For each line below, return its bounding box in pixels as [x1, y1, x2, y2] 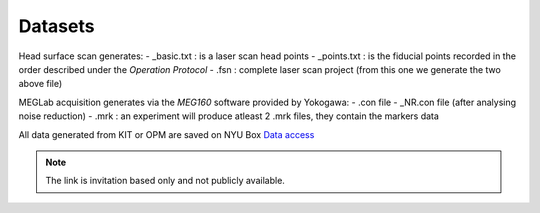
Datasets [18, 15, 95, 37]
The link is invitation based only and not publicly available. [45, 175, 285, 187]
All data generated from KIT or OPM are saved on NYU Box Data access [18, 128, 315, 140]
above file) [18, 78, 63, 90]
